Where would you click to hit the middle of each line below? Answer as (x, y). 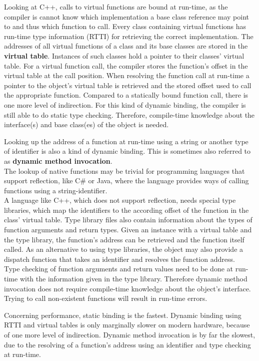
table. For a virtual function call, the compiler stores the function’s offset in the (126, 65)
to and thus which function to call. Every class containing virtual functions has (125, 26)
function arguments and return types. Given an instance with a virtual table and (128, 230)
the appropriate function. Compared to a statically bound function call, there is (126, 95)
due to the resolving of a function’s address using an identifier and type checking (127, 344)
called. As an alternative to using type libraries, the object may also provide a (124, 249)
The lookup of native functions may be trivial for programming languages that (124, 170)
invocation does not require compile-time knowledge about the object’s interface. (127, 288)
